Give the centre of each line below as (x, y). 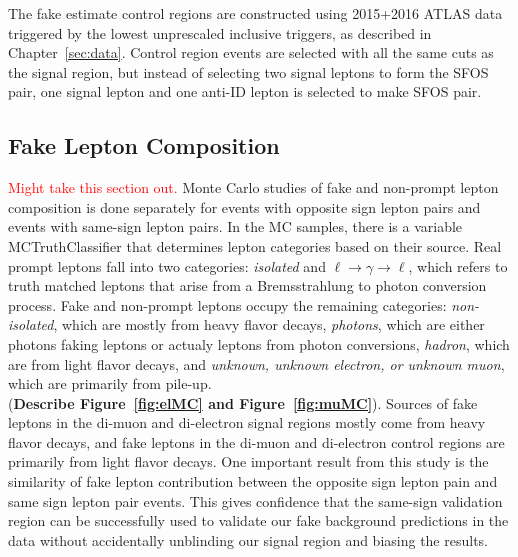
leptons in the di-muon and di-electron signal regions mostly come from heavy (247, 422)
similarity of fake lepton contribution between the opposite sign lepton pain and (253, 481)
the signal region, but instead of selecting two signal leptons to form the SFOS (248, 71)
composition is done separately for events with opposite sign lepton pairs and (244, 206)
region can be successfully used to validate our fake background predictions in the (258, 520)
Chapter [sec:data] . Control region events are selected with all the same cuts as (251, 52)
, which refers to (458, 265)
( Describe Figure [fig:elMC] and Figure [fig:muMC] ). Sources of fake (243, 402)
